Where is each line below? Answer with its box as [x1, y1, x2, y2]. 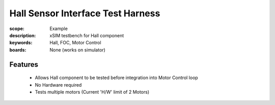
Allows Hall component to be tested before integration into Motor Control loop [35, 74, 198, 81]
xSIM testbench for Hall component [49, 32, 124, 38]
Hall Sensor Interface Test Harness [9, 8, 160, 19]
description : [9, 32, 36, 38]
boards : [9, 46, 26, 53]
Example [49, 25, 68, 32]
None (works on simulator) [49, 46, 105, 53]
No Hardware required [35, 82, 82, 88]
